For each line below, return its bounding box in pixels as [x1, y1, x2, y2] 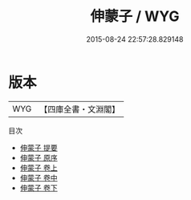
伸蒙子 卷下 [19, 182, 58, 193]
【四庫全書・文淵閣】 [39, 104, 120, 115]
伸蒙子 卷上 [19, 162, 58, 173]
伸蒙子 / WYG [90, 7, 180, 26]
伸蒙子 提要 [19, 142, 58, 153]
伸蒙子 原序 [19, 153, 58, 162]
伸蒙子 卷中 [19, 173, 58, 182]
